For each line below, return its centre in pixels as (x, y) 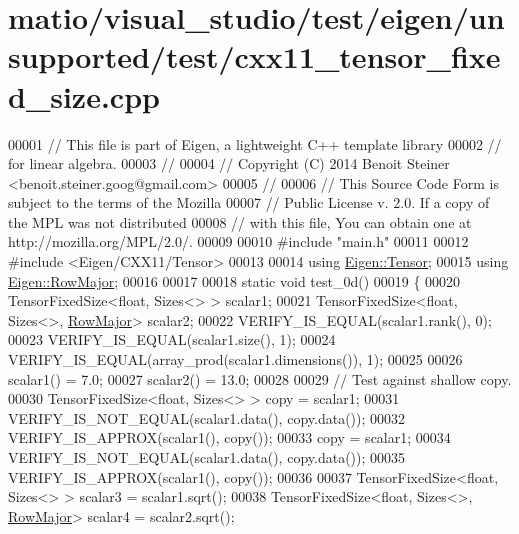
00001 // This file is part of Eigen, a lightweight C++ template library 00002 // (255, 143)
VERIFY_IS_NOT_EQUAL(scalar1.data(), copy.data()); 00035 (207, 457)
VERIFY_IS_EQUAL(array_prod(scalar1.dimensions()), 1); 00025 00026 (235, 359)
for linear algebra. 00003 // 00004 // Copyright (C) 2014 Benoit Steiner (229, 163)
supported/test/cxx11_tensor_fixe (254, 56)
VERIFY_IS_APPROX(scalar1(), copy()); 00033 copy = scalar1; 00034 (229, 437)
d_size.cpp (84, 95)
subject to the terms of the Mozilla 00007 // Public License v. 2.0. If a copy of (249, 202)
